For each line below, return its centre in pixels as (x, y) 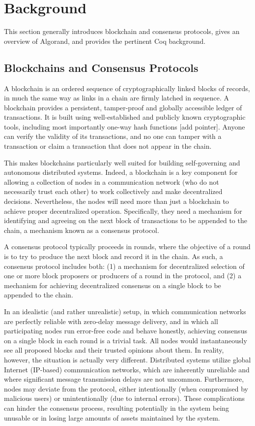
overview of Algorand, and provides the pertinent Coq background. (105, 41)
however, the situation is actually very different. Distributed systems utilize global (127, 359)
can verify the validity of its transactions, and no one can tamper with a (113, 136)
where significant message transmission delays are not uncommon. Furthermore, (124, 379)
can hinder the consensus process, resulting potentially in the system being (117, 408)
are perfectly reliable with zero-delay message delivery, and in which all (111, 321)
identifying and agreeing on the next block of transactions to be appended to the (126, 220)
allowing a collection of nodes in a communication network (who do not (112, 181)
